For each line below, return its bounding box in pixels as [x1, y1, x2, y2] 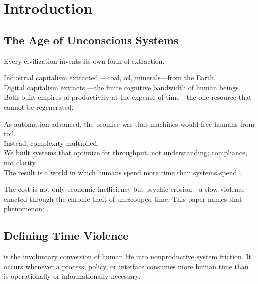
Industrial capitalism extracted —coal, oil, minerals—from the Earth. [4, 72, 216, 83]
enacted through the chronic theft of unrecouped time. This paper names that [4, 193, 242, 204]
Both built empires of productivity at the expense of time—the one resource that [4, 92, 252, 102]
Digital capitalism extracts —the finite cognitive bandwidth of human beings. [4, 82, 241, 92]
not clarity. [4, 157, 37, 167]
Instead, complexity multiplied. [4, 138, 99, 148]
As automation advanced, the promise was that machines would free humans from [4, 118, 255, 129]
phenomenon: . [4, 203, 49, 214]
